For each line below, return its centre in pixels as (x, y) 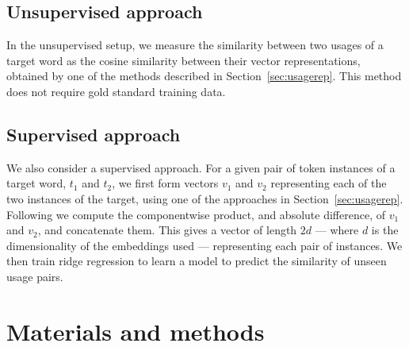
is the (385, 230)
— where (337, 230)
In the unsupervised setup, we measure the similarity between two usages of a (195, 45)
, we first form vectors (165, 183)
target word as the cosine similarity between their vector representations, (183, 60)
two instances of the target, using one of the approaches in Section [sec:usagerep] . (205, 198)
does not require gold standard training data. (116, 91)
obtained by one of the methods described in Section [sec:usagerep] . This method (204, 76)
